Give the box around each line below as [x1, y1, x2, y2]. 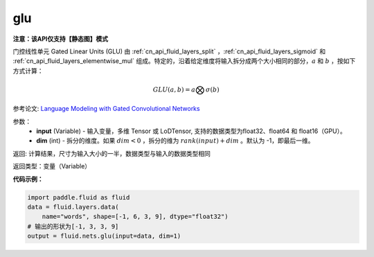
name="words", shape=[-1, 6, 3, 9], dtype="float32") [42, 213, 229, 221]
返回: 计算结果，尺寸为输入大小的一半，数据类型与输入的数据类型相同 [12, 149, 211, 157]
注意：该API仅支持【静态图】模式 [12, 35, 109, 43]
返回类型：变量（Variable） [12, 162, 91, 170]
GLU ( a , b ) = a [152, 85, 196, 94]
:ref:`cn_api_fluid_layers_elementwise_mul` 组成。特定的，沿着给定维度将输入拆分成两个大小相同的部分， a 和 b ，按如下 [12, 57, 356, 65]
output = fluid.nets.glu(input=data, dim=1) [27, 232, 181, 240]
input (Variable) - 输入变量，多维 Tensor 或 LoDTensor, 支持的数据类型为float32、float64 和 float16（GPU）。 [36, 127, 346, 135]
